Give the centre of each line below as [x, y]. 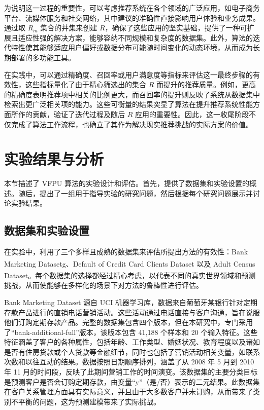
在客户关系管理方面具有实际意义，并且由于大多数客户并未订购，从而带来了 [128, 392]
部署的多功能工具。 [43, 57]
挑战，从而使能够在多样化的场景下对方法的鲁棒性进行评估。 [104, 285]
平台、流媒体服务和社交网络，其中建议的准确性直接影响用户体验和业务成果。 [132, 17]
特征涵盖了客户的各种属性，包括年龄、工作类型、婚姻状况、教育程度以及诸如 [132, 342]
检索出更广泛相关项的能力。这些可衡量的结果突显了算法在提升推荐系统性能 [128, 104]
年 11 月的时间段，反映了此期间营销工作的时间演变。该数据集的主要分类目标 [131, 372]
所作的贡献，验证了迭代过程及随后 [68, 114]
